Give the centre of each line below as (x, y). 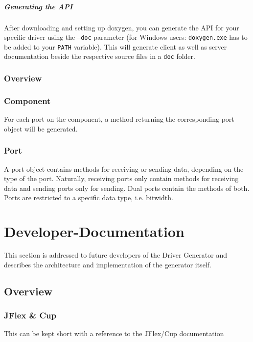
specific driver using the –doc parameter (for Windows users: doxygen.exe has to (126, 37)
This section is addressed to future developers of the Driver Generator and (116, 255)
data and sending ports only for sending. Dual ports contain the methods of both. (127, 188)
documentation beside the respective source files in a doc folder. (100, 56)
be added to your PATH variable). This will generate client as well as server (115, 46)
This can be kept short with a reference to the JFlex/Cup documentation (114, 333)
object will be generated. (41, 128)
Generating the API (38, 6)
